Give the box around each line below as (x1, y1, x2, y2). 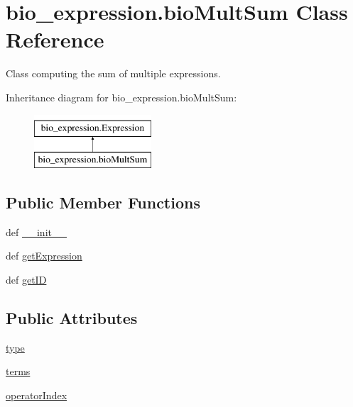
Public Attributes (6, 307, 138, 329)
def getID (6, 272, 47, 287)
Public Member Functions (6, 191, 200, 213)
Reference (6, 25, 104, 54)
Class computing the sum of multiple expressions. (6, 66, 221, 81)
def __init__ (6, 224, 67, 239)
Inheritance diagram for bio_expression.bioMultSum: (6, 89, 237, 104)
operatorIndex (6, 388, 67, 403)
